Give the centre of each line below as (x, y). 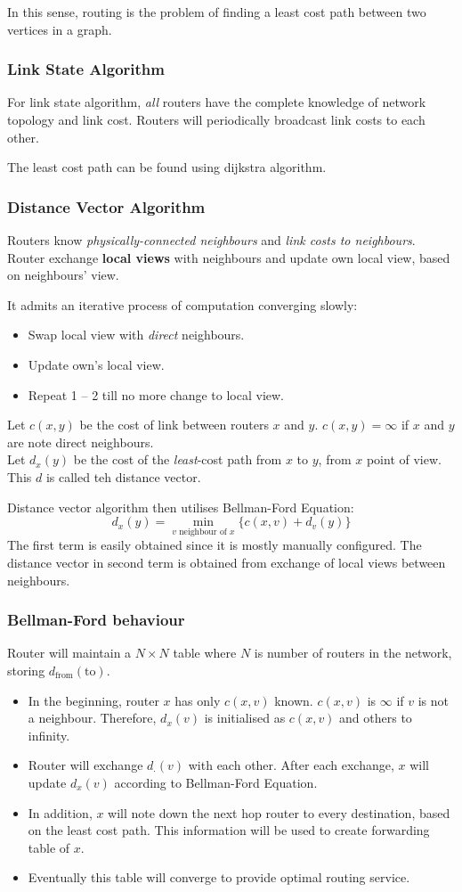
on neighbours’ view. (63, 275)
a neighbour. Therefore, (92, 718)
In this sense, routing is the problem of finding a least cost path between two (217, 12)
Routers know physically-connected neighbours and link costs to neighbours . (211, 240)
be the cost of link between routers (174, 425)
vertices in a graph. (60, 29)
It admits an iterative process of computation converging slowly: (182, 304)
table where (205, 653)
